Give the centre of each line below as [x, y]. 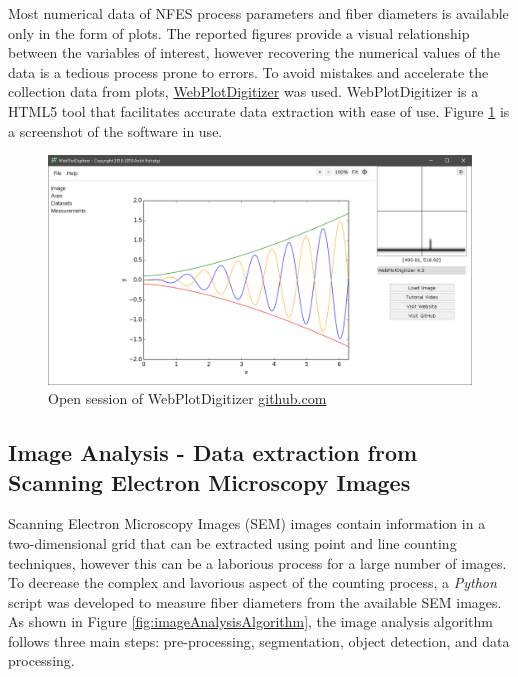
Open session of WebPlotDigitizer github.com [187, 398]
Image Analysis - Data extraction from [213, 452]
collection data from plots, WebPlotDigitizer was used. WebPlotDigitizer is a [243, 91]
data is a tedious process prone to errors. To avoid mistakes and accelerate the [248, 71]
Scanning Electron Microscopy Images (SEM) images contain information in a [247, 523]
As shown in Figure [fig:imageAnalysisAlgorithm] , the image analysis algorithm [250, 621]
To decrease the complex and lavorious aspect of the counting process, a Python [252, 582]
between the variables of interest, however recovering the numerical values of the [254, 52]
